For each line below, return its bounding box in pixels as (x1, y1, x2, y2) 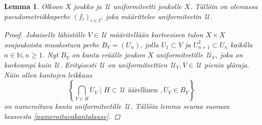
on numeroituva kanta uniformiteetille (4, 101, 122, 111)
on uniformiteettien (107, 59, 167, 70)
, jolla (140, 39, 159, 49)
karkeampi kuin (4, 59, 51, 70)
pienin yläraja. (204, 59, 249, 70)
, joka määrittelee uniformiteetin (101, 11, 201, 21)
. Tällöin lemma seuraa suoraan (130, 101, 230, 111)
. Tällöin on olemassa (190, 1, 258, 11)
